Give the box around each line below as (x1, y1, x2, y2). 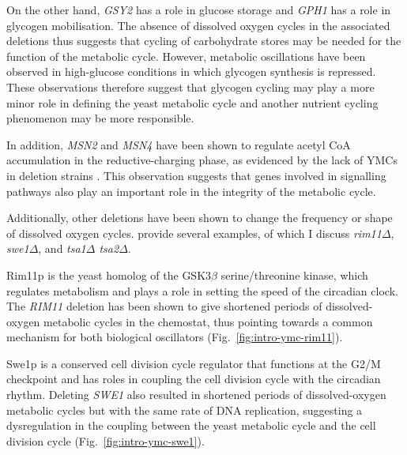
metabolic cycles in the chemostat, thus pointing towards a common (43, 313, 373, 329)
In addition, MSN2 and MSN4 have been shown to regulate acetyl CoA (6, 136, 351, 152)
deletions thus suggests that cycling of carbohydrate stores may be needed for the (6, 32, 401, 49)
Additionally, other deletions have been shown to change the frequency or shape (6, 209, 393, 226)
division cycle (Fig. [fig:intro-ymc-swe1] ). (6, 432, 205, 449)
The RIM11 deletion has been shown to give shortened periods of (6, 298, 322, 314)
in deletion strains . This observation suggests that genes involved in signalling (6, 167, 386, 183)
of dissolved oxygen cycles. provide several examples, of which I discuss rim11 (6, 224, 382, 241)
